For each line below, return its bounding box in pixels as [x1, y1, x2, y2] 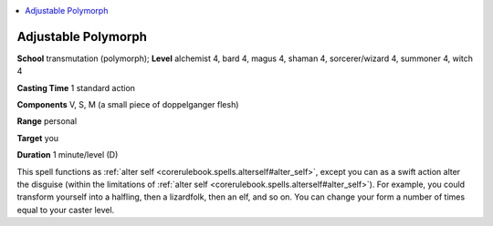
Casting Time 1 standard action [16, 82, 136, 93]
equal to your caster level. [16, 204, 115, 215]
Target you [16, 132, 59, 143]
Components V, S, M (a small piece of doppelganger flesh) [16, 99, 239, 110]
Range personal [16, 116, 78, 127]
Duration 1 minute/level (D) [16, 149, 119, 160]
